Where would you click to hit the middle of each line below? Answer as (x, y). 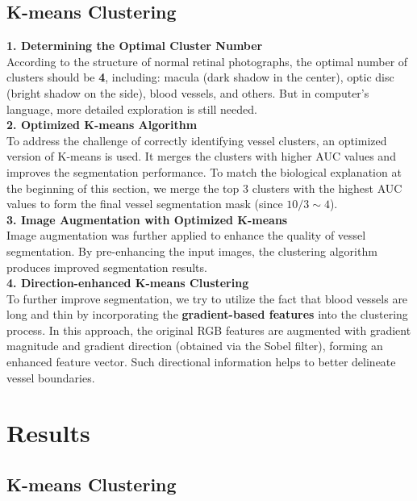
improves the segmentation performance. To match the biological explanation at (204, 171)
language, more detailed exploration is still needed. (132, 109)
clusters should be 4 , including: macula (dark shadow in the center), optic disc (200, 77)
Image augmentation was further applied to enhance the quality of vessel (186, 235)
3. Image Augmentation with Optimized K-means (147, 219)
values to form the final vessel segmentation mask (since (145, 204)
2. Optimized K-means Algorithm (102, 125)
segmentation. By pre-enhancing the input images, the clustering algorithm (192, 250)
